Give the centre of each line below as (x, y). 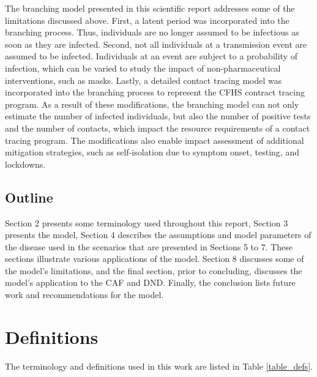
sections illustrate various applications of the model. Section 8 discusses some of (155, 259)
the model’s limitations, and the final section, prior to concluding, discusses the (154, 270)
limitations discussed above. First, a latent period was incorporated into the (147, 20)
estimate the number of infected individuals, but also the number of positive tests (158, 116)
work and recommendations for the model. (84, 295)
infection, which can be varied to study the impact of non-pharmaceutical (143, 68)
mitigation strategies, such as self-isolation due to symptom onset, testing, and (152, 152)
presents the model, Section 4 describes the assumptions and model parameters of (158, 235)
